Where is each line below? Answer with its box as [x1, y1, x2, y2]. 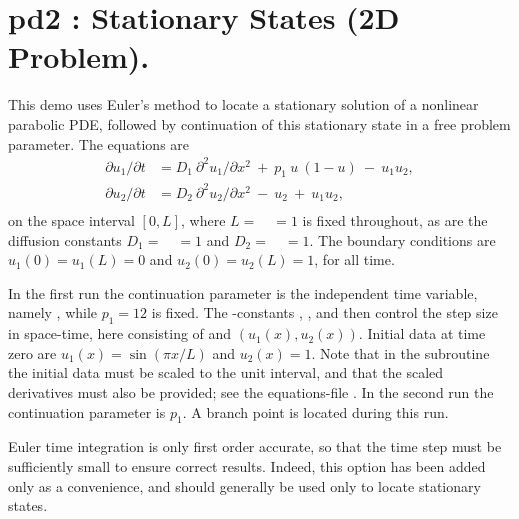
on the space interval [8, 209, 135, 230]
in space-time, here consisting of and [8, 323, 232, 344]
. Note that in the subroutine [311, 342, 490, 363]
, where [180, 209, 226, 230]
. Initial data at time [358, 323, 486, 344]
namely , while [8, 302, 98, 323]
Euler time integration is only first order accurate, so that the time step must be [8, 436, 502, 457]
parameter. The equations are [8, 133, 190, 154]
